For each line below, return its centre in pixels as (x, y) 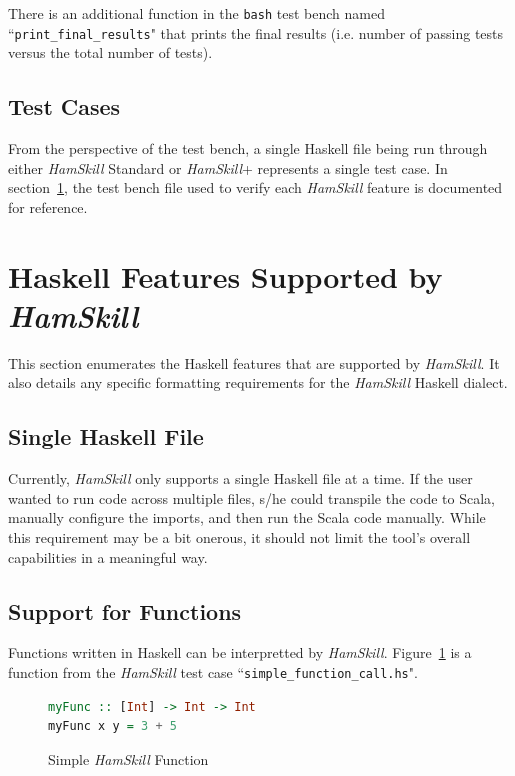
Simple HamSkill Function (128, 758)
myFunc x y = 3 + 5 (112, 726)
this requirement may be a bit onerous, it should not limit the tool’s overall (239, 536)
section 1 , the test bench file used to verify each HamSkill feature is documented (255, 187)
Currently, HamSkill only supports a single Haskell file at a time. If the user (240, 478)
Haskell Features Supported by (225, 275)
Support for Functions (125, 610)
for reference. (48, 206)
